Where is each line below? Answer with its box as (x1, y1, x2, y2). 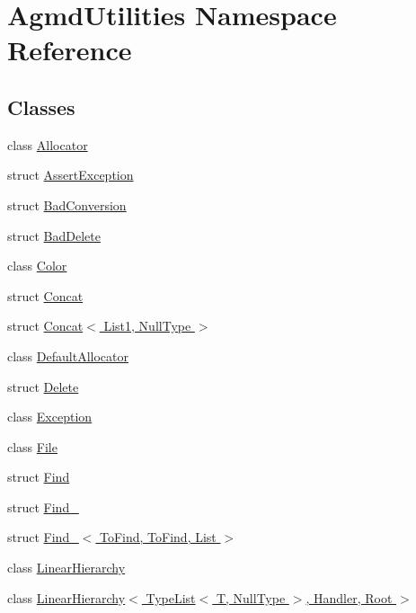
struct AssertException (7, 165, 134, 184)
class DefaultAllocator (7, 346, 128, 365)
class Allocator (7, 135, 88, 154)
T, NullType (216, 588, 286, 607)
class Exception (7, 407, 93, 426)
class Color (7, 256, 67, 275)
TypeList (146, 588, 196, 607)
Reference (7, 31, 132, 68)
